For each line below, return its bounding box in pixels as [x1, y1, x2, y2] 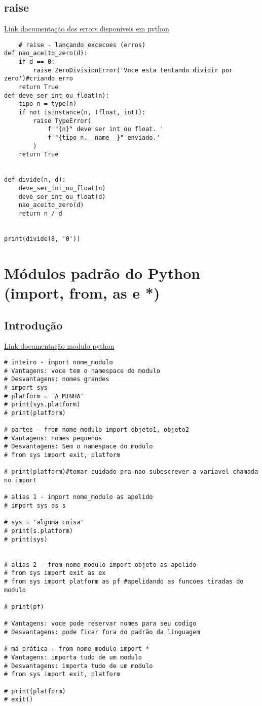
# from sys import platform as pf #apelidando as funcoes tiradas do [4, 577, 244, 585]
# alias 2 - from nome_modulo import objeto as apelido [4, 561, 197, 568]
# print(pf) [4, 603, 44, 610]
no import [4, 477, 37, 484]
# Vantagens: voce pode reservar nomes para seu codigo [4, 620, 197, 628]
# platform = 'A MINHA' [4, 392, 84, 400]
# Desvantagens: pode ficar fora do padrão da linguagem [4, 628, 200, 636]
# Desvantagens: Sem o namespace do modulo [4, 443, 153, 450]
